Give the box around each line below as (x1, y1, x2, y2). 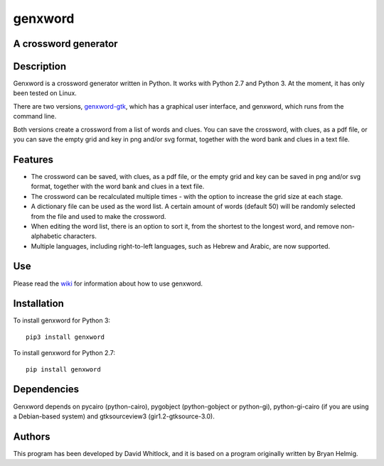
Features (13, 153, 53, 166)
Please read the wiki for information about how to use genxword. (13, 279, 203, 288)
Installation (13, 298, 64, 310)
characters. (63, 232, 97, 241)
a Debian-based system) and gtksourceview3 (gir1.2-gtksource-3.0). (13, 412, 215, 421)
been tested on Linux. (13, 89, 78, 97)
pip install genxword (26, 365, 101, 373)
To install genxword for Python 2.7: (13, 349, 116, 357)
